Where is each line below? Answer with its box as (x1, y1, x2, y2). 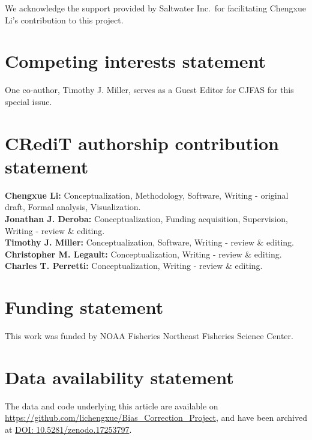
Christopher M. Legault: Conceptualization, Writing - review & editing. (5, 247, 282, 260)
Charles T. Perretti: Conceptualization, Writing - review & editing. (5, 259, 263, 272)
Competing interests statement (5, 49, 266, 73)
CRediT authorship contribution (5, 130, 279, 155)
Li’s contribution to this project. (5, 13, 124, 26)
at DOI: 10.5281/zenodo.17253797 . (5, 423, 132, 435)
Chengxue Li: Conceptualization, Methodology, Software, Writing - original (5, 188, 289, 201)
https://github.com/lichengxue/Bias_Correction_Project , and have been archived (5, 411, 307, 424)
